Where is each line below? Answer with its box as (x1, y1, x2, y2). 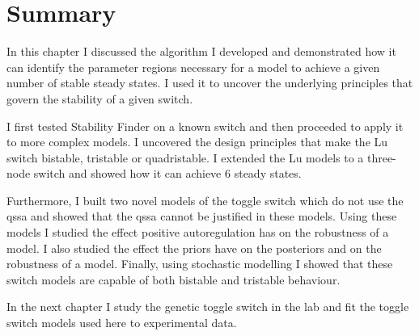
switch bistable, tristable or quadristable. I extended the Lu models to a (6, 149, 364, 166)
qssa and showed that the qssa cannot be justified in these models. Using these (6, 208, 397, 225)
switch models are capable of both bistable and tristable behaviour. (6, 271, 341, 288)
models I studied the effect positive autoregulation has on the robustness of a (6, 224, 389, 241)
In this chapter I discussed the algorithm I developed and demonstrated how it (6, 43, 396, 60)
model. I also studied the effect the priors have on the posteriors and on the (6, 239, 382, 256)
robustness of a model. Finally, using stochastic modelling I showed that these (6, 255, 393, 272)
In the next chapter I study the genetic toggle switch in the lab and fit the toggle (6, 298, 409, 315)
